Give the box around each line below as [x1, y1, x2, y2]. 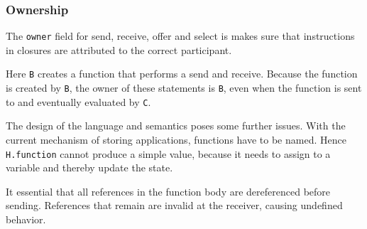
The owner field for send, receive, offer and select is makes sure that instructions [6, 28, 355, 43]
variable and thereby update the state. [6, 160, 173, 175]
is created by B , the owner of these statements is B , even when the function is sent [6, 80, 362, 95]
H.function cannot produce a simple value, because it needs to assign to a [6, 146, 331, 161]
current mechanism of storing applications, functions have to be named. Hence [6, 132, 346, 147]
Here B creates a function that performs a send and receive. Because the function [6, 66, 358, 81]
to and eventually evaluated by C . [6, 94, 151, 109]
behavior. [6, 212, 46, 227]
